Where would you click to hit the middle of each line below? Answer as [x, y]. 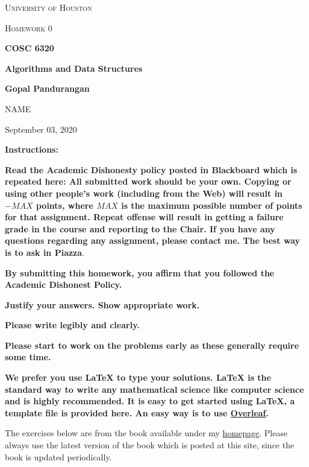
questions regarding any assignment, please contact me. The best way [153, 240]
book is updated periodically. [58, 456]
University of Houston [48, 7]
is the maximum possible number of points [212, 205]
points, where [64, 205]
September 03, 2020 [41, 129]
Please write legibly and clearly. [72, 325]
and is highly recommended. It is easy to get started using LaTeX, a [150, 401]
